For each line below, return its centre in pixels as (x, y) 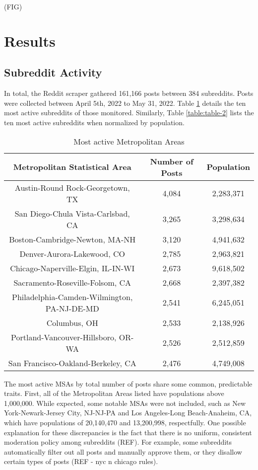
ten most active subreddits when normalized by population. (94, 122)
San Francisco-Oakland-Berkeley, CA (72, 363)
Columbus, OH (72, 322)
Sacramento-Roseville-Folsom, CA (72, 282)
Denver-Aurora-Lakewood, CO (72, 253)
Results (30, 40)
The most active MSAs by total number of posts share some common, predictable (128, 383)
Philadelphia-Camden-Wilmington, (72, 297)
